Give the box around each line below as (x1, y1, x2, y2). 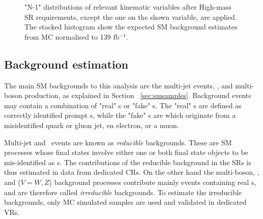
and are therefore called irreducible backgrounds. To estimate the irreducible (4, 186, 242, 197)
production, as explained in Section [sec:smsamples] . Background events (24, 90, 251, 101)
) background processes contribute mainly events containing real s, (49, 176, 256, 187)
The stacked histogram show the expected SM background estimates (24, 21, 238, 32)
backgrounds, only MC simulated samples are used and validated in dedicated (4, 197, 247, 207)
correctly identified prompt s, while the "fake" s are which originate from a (4, 110, 236, 120)
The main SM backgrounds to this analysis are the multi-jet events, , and (4, 80, 233, 90)
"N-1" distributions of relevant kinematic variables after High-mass (24, 2, 231, 12)
